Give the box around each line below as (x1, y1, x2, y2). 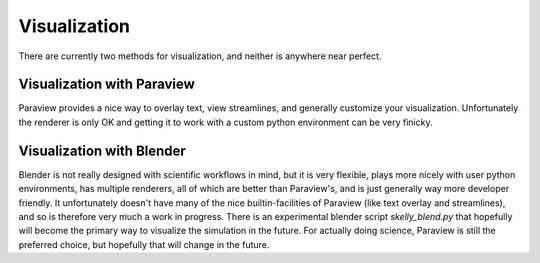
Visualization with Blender (18, 142, 187, 159)
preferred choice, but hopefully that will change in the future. (18, 238, 270, 250)
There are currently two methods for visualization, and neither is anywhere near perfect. (18, 50, 382, 62)
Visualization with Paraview (18, 76, 195, 93)
